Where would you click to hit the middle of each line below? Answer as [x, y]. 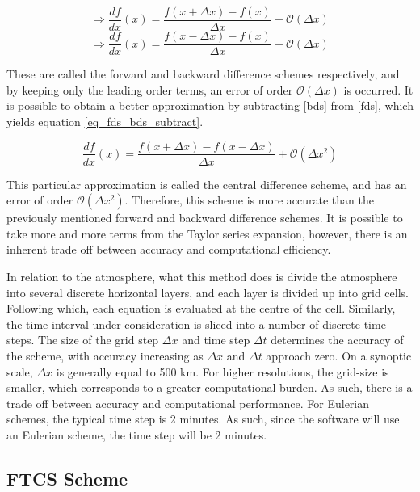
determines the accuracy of [337, 340]
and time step [216, 340]
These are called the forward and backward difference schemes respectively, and [203, 74]
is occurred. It [378, 89]
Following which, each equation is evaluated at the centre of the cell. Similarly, [201, 308]
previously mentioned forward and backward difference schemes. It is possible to [205, 218]
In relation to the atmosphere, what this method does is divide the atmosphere [202, 276]
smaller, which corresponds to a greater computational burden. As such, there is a [210, 387]
